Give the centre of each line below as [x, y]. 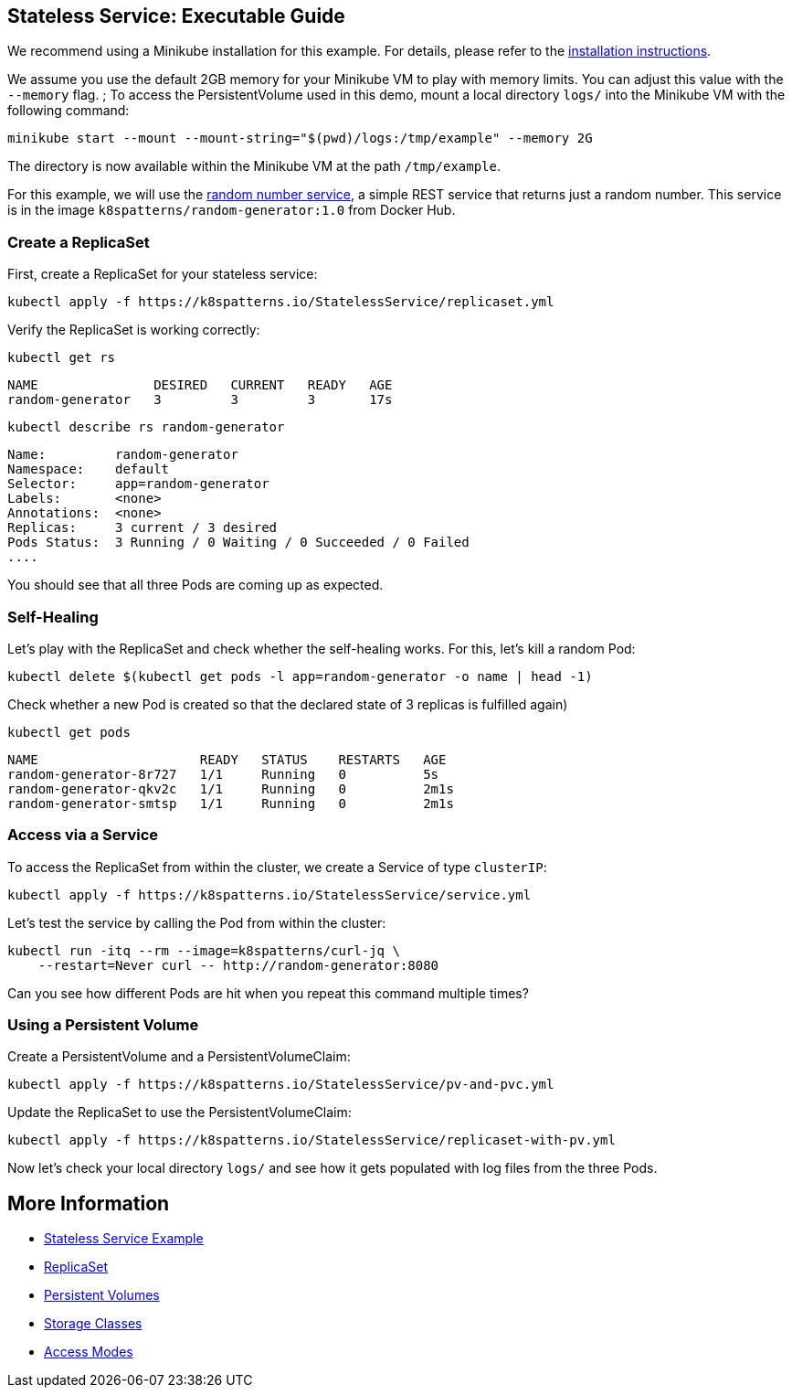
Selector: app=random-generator [138, 484]
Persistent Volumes [102, 1295]
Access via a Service [83, 835]
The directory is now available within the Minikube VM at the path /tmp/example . [254, 166]
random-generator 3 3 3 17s [200, 400]
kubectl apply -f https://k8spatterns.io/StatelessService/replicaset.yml [281, 302]
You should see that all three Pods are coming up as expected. [195, 585]
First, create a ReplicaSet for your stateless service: [163, 274]
